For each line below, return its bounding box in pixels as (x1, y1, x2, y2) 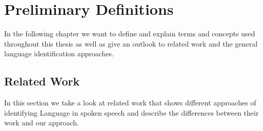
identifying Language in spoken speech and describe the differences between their (4, 107, 259, 118)
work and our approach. (4, 117, 79, 128)
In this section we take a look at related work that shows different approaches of (4, 97, 256, 108)
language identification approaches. (4, 48, 114, 59)
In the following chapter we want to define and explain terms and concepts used (4, 28, 255, 39)
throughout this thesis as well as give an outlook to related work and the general (4, 38, 258, 49)
